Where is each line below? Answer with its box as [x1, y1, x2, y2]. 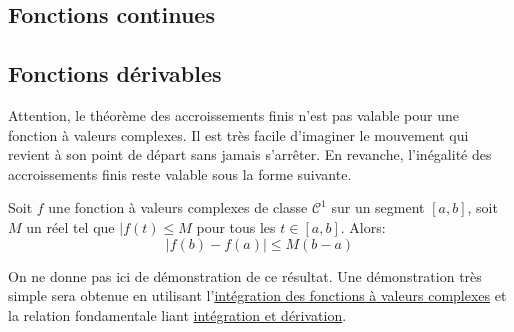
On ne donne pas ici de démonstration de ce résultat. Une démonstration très [8, 265, 482, 286]
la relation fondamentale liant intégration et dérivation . [8, 304, 347, 325]
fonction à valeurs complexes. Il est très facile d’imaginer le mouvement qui [8, 124, 469, 145]
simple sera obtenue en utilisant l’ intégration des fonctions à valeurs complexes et [8, 285, 507, 306]
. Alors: [340, 216, 386, 237]
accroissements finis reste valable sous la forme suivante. [8, 163, 352, 184]
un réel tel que [26, 216, 115, 237]
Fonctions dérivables [8, 58, 222, 89]
